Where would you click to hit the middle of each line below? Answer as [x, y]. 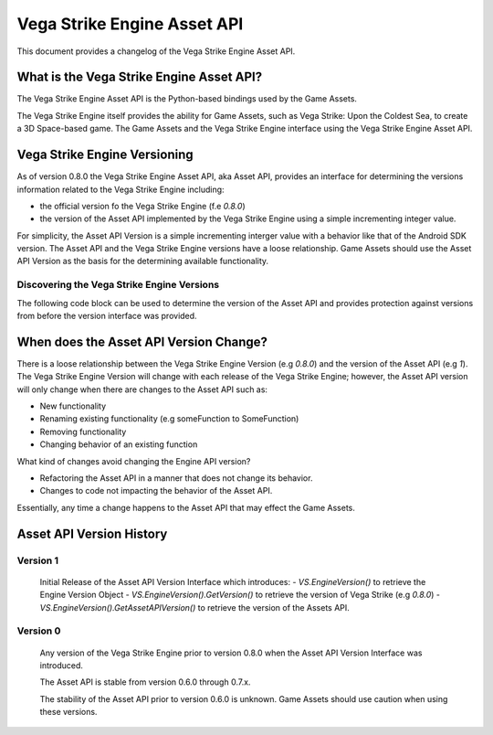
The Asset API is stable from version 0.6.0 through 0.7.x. [145, 682]
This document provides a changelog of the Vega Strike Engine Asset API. [156, 51]
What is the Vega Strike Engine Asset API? [140, 77]
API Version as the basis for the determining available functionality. [143, 261]
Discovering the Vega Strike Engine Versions [118, 285]
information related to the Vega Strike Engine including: [121, 189]
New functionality [73, 406]
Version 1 [38, 560]
